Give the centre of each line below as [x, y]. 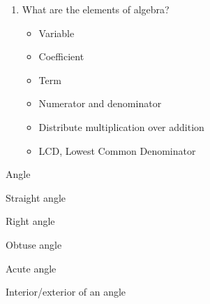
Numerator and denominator [100, 103]
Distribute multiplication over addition [121, 126]
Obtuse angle [34, 244]
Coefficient [61, 56]
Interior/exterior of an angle [66, 292]
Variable [57, 33]
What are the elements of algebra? [96, 9]
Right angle [30, 221]
